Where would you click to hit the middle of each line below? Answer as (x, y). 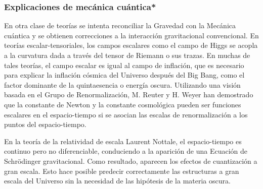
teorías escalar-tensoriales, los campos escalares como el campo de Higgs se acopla (131, 45)
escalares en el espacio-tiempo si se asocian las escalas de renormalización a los (126, 114)
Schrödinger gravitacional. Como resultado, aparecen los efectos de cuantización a (131, 161)
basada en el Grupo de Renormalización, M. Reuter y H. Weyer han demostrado (129, 94)
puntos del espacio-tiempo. (45, 124)
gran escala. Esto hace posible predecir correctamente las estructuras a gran (122, 171)
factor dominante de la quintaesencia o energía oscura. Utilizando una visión (122, 84)
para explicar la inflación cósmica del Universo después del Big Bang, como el (124, 75)
